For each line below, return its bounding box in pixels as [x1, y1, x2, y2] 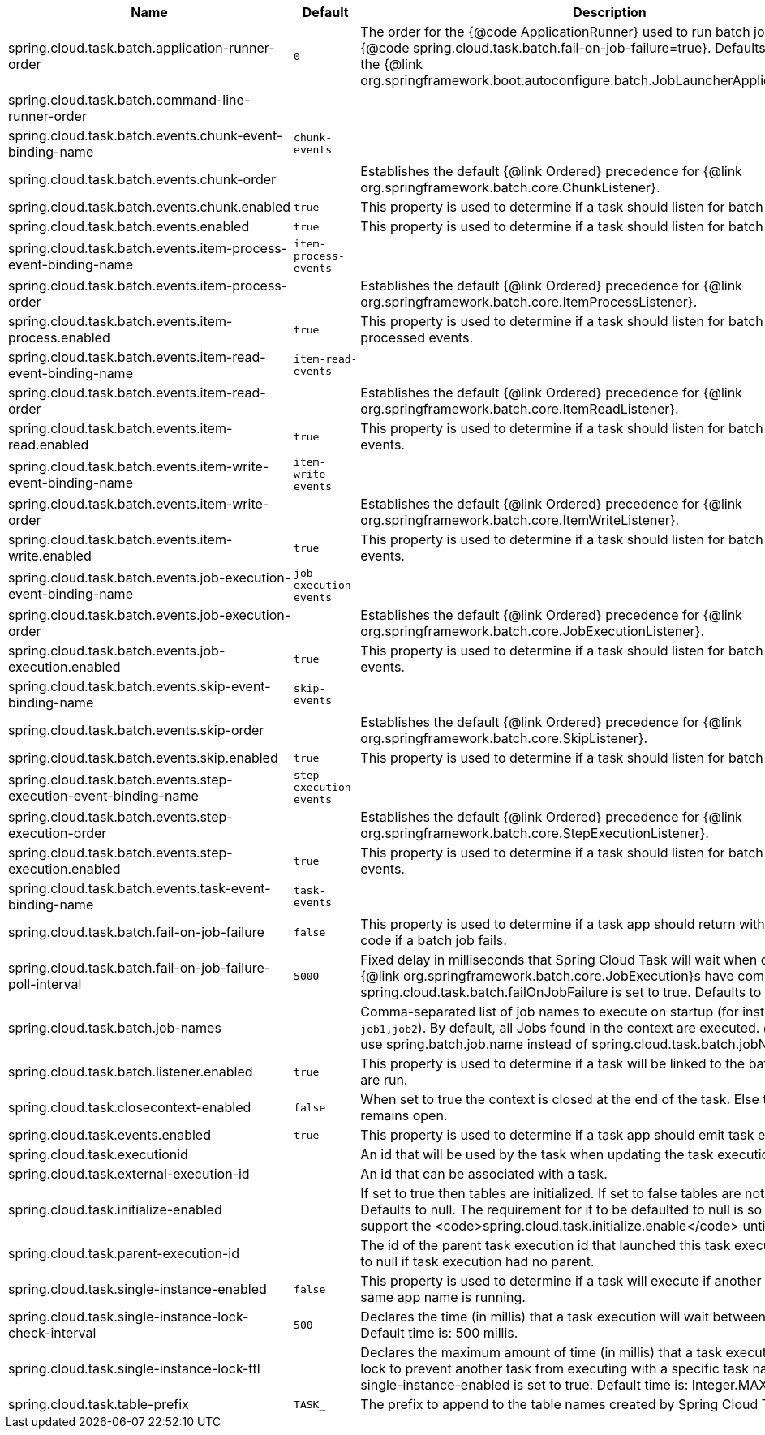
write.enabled [8, 548, 92, 564]
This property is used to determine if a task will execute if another [360, 1273, 762, 1289]
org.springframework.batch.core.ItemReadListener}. [360, 401, 679, 417]
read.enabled [8, 436, 89, 453]
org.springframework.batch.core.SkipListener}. [360, 730, 648, 746]
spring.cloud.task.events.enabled [8, 1127, 211, 1143]
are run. [360, 1072, 408, 1088]
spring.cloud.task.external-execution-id [8, 1166, 250, 1182]
